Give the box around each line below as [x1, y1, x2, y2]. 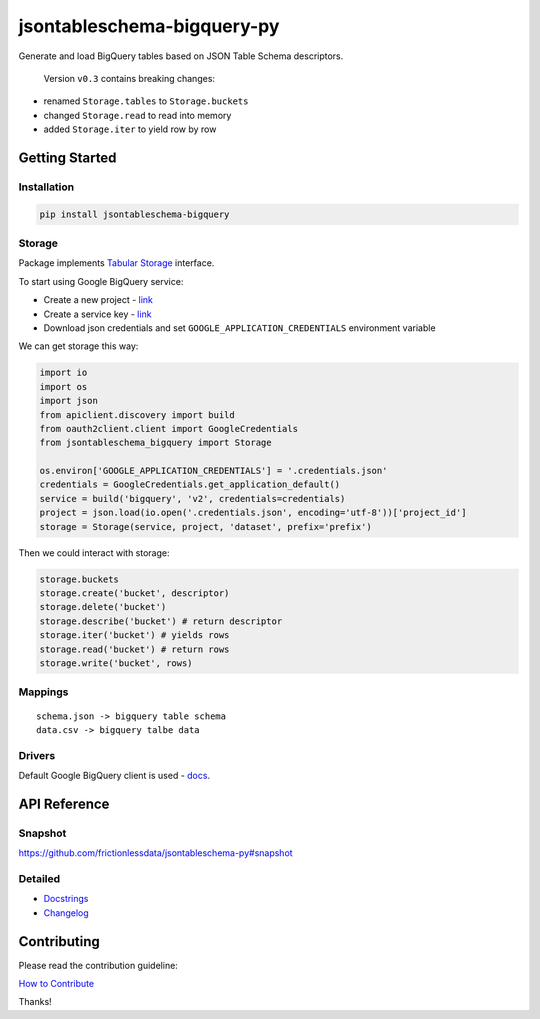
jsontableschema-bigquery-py [18, 15, 280, 37]
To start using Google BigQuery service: [18, 275, 184, 287]
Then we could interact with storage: [18, 546, 170, 559]
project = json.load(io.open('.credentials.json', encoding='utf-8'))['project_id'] [39, 507, 467, 519]
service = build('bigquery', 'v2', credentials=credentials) [39, 493, 346, 504]
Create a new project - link [43, 294, 154, 306]
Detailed [18, 871, 61, 885]
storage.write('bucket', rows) [39, 657, 194, 669]
